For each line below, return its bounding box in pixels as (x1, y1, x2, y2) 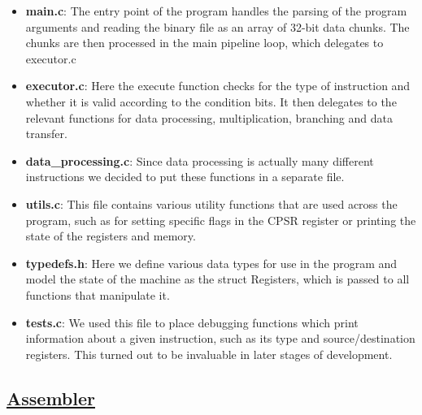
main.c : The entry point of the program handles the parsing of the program (25, 2, 407, 19)
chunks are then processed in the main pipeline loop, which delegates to (25, 34, 384, 51)
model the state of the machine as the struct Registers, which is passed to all (25, 270, 410, 287)
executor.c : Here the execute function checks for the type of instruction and (25, 77, 411, 94)
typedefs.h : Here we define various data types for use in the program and (25, 254, 398, 271)
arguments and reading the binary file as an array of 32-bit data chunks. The (25, 18, 410, 35)
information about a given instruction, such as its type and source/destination (25, 330, 415, 347)
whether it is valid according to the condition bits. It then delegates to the (25, 93, 397, 110)
